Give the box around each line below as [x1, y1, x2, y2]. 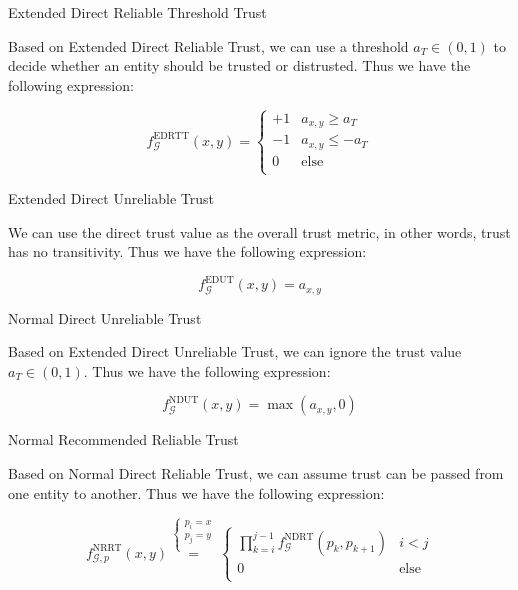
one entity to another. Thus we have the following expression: [8, 482, 385, 503]
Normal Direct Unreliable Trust [8, 307, 202, 328]
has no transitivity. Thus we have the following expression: [8, 241, 367, 262]
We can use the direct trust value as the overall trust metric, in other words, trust [8, 221, 511, 242]
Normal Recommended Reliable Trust [8, 429, 239, 450]
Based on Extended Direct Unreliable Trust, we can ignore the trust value [8, 341, 462, 362]
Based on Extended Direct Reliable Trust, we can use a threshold [8, 35, 409, 56]
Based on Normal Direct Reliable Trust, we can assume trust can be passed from [8, 463, 504, 484]
